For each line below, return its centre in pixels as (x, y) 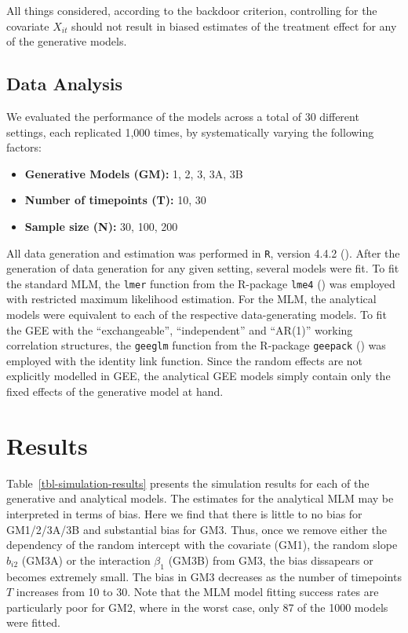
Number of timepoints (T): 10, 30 (115, 200)
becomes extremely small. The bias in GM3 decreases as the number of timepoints (204, 576)
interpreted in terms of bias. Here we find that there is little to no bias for (184, 513)
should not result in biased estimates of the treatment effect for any (234, 26)
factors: (24, 147)
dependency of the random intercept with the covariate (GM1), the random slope (202, 545)
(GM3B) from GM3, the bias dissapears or (271, 560)
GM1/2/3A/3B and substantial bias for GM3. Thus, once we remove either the (197, 529)
